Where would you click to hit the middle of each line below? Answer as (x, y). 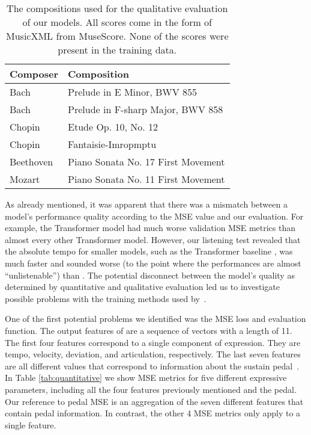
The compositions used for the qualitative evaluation (117, 8)
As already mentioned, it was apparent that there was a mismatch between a (146, 204)
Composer (34, 74)
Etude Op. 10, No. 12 (113, 127)
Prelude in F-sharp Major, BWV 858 (146, 109)
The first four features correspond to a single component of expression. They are (153, 342)
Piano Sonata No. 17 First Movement (146, 162)
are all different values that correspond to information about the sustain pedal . (152, 366)
